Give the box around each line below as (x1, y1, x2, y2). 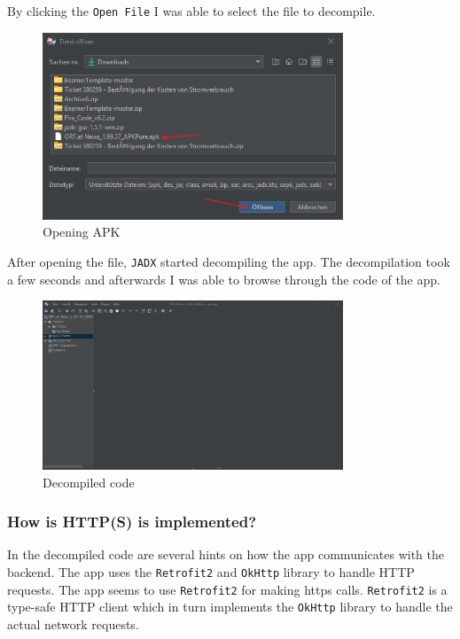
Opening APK (43, 222, 121, 241)
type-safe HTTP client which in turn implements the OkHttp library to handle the (7, 597, 453, 616)
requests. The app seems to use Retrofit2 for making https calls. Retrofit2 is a (7, 580, 448, 598)
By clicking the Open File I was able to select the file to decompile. (7, 2, 376, 19)
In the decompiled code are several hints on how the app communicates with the (7, 545, 444, 564)
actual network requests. (7, 615, 139, 634)
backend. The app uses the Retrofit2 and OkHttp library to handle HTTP (7, 563, 415, 581)
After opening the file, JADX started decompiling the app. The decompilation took (7, 253, 450, 271)
